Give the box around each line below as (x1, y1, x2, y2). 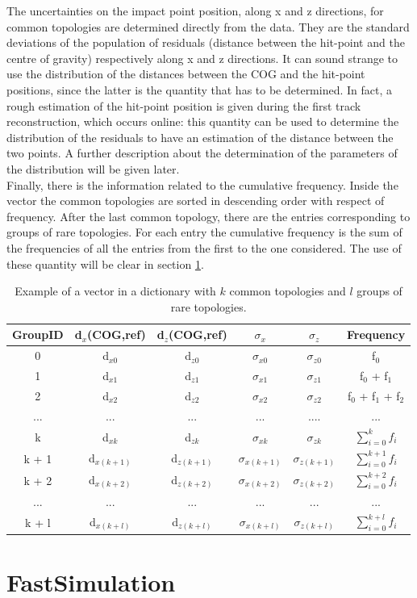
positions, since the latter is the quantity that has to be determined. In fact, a (6, 81, 393, 98)
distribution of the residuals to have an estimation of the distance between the (6, 128, 394, 145)
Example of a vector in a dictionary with (15, 282, 216, 299)
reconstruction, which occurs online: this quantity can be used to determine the (6, 113, 399, 130)
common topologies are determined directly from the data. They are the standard (6, 18, 410, 35)
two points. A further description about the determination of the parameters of (6, 144, 398, 161)
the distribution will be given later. (6, 160, 180, 177)
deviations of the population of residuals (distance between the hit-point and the (6, 34, 405, 51)
